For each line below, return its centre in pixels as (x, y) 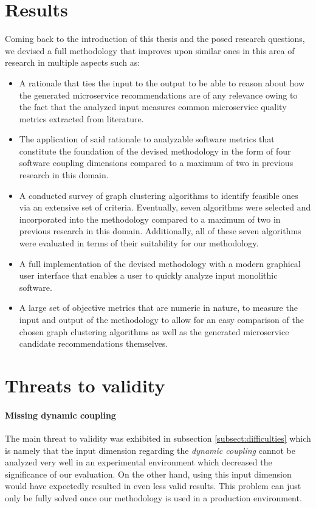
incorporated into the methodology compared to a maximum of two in (150, 219)
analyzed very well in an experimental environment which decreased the (139, 462)
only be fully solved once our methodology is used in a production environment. (153, 497)
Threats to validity (85, 385)
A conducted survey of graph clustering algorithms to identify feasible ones (159, 195)
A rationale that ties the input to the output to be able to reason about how (162, 82)
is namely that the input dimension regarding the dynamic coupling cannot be (150, 450)
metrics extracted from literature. (81, 118)
